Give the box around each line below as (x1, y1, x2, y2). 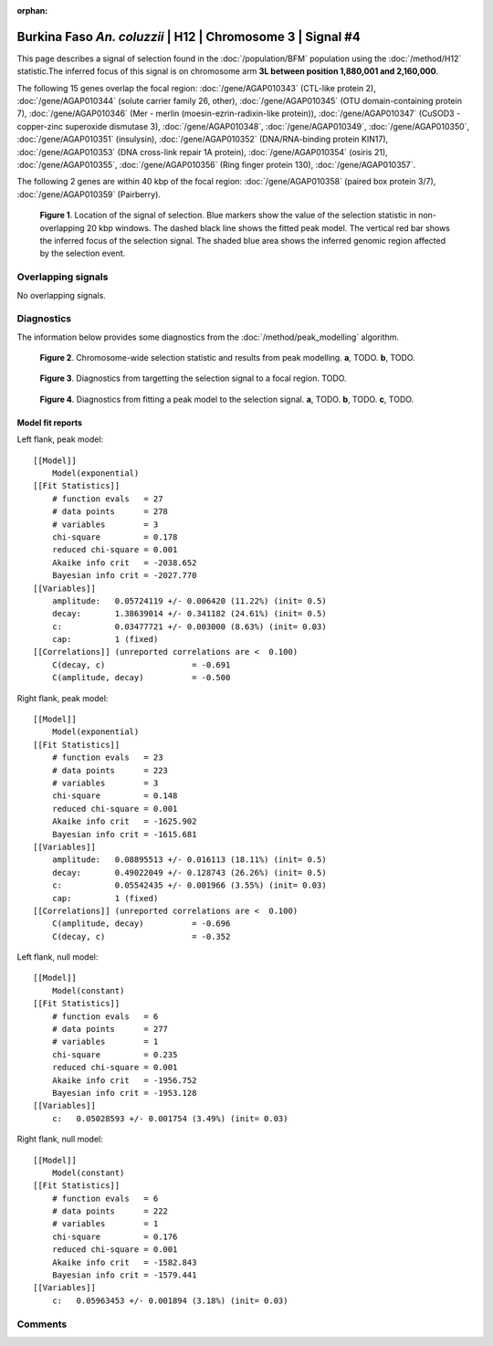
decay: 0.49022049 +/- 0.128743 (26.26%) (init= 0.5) (51, 868, 328, 878)
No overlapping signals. (16, 289, 107, 300)
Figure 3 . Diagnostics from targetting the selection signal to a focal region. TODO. (39, 373, 347, 384)
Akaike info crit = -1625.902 (51, 816, 197, 826)
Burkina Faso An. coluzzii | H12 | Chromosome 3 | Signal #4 (16, 28, 361, 45)
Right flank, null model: (16, 1133, 104, 1145)
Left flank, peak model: (16, 434, 104, 445)
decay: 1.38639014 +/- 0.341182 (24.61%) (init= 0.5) (51, 608, 328, 619)
